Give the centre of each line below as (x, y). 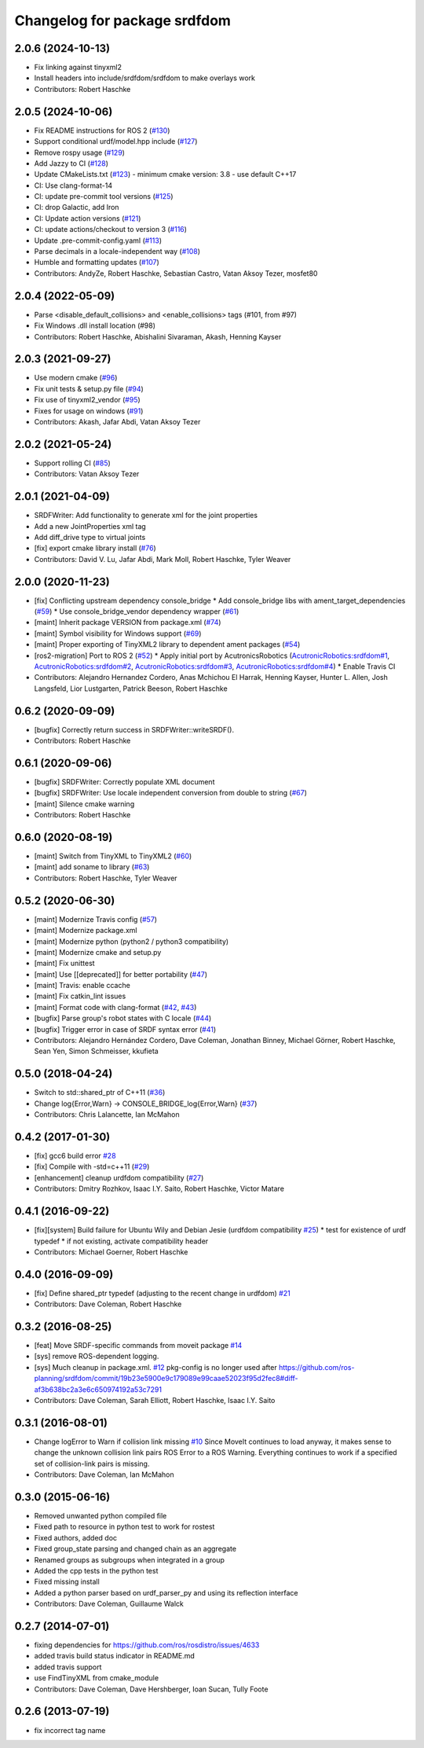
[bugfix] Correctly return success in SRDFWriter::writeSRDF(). (134, 729)
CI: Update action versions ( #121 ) (88, 218)
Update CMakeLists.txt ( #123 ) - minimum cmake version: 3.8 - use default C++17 (165, 174)
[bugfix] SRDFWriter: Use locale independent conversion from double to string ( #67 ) (171, 793)
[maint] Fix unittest (64, 964)
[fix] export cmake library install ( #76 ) (95, 548)
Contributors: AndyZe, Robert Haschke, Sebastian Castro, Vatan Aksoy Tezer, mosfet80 (176, 273)
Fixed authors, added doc (76, 1537)
